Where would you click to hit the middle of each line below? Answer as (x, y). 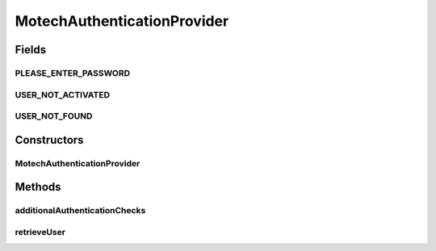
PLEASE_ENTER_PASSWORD (73, 73)
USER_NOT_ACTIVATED (63, 94)
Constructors (49, 140)
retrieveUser (40, 232)
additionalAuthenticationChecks (80, 211)
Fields (31, 50)
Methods (38, 187)
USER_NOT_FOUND (54, 116)
